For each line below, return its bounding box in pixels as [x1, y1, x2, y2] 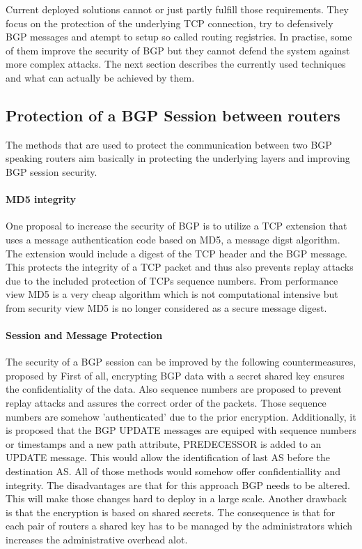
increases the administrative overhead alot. [6, 532, 188, 547]
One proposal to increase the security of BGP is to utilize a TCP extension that [6, 218, 347, 233]
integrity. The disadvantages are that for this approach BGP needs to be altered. [6, 477, 350, 492]
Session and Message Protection [6, 328, 163, 343]
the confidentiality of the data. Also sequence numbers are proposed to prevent [6, 382, 343, 396]
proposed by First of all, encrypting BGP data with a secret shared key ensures [6, 368, 345, 382]
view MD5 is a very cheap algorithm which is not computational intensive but [6, 287, 338, 301]
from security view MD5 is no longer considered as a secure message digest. [6, 300, 327, 315]
